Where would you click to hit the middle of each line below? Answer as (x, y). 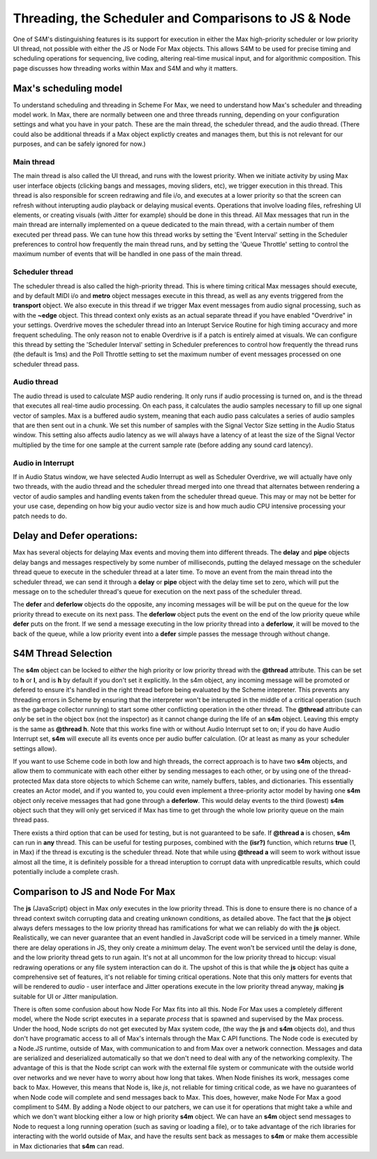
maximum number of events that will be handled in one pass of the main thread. (127, 254)
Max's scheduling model (67, 88)
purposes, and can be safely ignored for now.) (79, 144)
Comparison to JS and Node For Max (94, 892)
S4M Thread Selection (62, 654)
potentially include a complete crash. (66, 872)
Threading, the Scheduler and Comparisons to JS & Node (182, 18)
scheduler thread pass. (46, 364)
